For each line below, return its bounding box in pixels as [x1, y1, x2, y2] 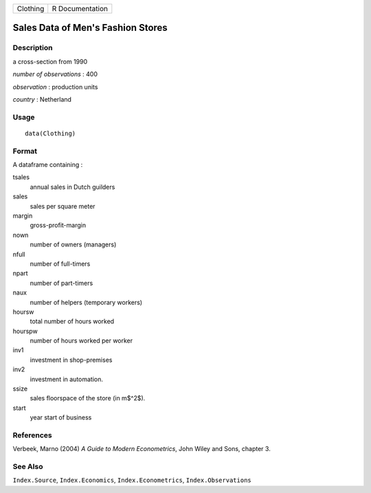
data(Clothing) [25, 129, 76, 137]
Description [12, 43, 53, 53]
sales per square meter [30, 202, 95, 210]
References [12, 430, 52, 439]
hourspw [12, 327, 38, 335]
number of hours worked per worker [30, 336, 133, 345]
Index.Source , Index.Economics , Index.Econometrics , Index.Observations [12, 476, 251, 484]
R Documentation [52, 4, 108, 13]
